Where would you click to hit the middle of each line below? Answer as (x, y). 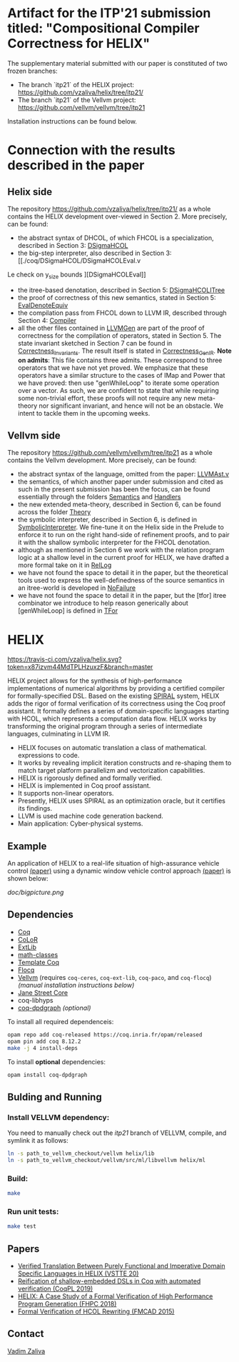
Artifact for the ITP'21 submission (109, 13)
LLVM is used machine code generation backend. (91, 816)
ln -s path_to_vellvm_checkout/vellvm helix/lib (81, 1154)
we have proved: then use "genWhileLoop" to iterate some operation (118, 383)
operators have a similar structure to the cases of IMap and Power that (121, 375)
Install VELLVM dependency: (59, 1117)
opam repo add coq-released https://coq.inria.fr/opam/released (105, 1035)
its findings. (35, 808)
